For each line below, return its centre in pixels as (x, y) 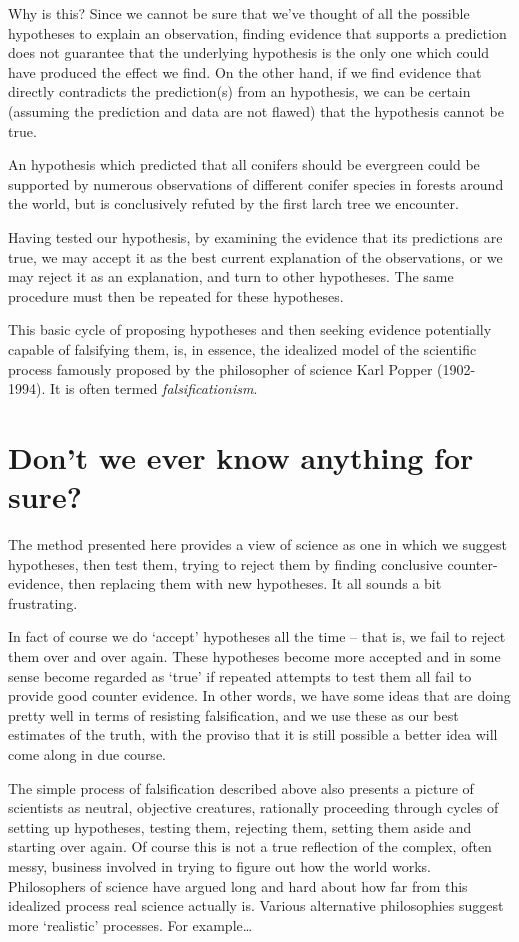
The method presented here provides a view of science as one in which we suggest (258, 544)
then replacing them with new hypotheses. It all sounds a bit (255, 583)
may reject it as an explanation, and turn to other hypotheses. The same (231, 276)
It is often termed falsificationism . (153, 388)
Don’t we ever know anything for (241, 456)
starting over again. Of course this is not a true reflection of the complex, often (250, 846)
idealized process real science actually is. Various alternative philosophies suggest (256, 905)
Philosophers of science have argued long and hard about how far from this (238, 885)
